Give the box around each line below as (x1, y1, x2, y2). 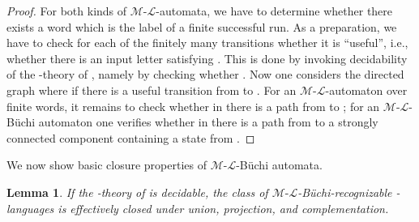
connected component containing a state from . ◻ (6, 129, 255, 146)
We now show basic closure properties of (6, 156, 207, 173)
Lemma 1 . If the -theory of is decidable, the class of (6, 183, 268, 200)
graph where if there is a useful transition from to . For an (6, 81, 297, 98)
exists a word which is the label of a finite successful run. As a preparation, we (6, 18, 397, 35)
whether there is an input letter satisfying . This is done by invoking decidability (6, 49, 408, 66)
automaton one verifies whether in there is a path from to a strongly (38, 113, 378, 130)
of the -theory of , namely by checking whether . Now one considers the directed (6, 66, 404, 83)
